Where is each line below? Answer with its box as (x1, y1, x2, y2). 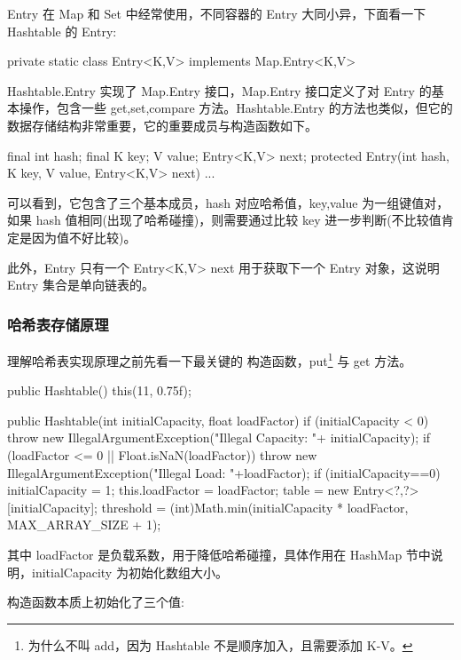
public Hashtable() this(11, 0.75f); (7, 381, 191, 400)
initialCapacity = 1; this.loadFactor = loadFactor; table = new (7, 481, 349, 499)
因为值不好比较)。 (31, 227, 137, 246)
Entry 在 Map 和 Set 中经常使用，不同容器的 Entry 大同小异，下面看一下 (7, 4, 426, 22)
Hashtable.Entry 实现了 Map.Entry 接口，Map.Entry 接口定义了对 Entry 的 (7, 81, 432, 99)
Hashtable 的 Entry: (7, 21, 117, 40)
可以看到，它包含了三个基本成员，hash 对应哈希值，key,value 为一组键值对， (7, 193, 449, 211)
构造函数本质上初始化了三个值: (7, 592, 184, 611)
